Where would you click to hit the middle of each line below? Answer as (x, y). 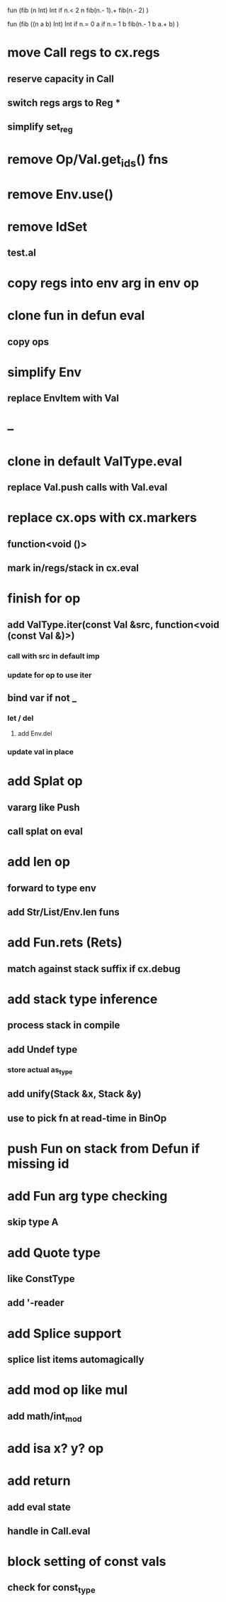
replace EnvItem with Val (63, 398)
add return (39, 1481)
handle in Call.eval (49, 1531)
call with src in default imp (54, 656)
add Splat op (45, 781)
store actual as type (40, 1070)
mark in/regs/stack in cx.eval (73, 568)
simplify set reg (40, 128)
